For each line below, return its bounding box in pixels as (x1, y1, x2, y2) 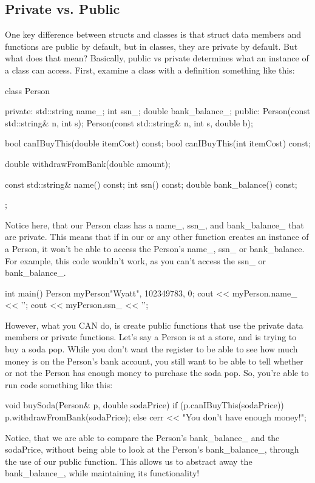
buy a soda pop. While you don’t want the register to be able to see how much (5, 343, 298, 355)
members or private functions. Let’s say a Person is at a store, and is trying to (5, 331, 297, 343)
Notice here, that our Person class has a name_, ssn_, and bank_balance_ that (5, 218, 304, 231)
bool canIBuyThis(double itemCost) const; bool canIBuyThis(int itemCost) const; (5, 137, 311, 149)
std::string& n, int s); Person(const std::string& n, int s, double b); (5, 116, 253, 129)
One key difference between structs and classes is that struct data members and (5, 28, 301, 41)
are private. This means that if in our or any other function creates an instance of (5, 230, 309, 243)
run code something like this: (5, 378, 113, 391)
